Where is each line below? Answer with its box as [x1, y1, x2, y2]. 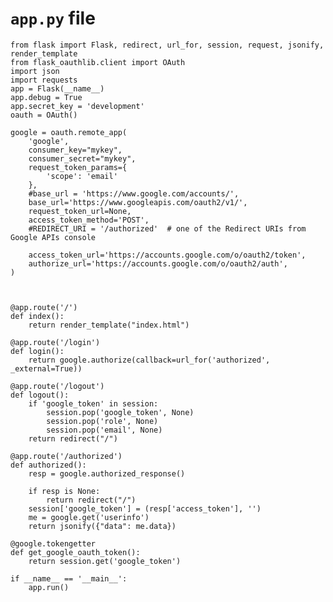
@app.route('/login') [10, 337, 101, 347]
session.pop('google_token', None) [46, 407, 195, 417]
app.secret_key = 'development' [10, 101, 145, 111]
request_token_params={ [28, 162, 128, 172]
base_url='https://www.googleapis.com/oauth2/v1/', [28, 197, 248, 207]
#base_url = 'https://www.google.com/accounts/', [28, 188, 240, 199]
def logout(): [10, 390, 70, 400]
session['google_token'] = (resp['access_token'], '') [28, 503, 262, 514]
